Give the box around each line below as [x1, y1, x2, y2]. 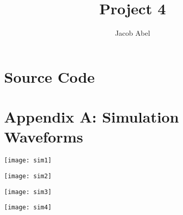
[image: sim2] [4, 172, 52, 180]
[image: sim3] [4, 188, 52, 196]
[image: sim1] [4, 157, 52, 164]
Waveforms [4, 126, 83, 147]
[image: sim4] [4, 204, 52, 211]
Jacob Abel [115, 28, 150, 38]
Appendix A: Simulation [4, 106, 179, 127]
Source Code [4, 66, 95, 87]
